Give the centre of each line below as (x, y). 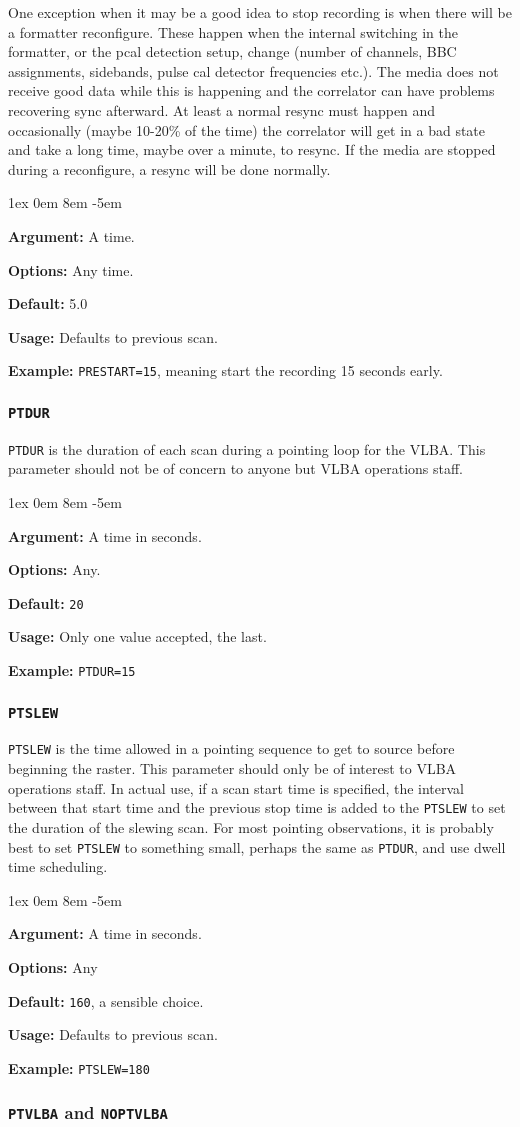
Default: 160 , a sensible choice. (106, 1000)
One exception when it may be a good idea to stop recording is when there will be (260, 12)
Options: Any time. (71, 269)
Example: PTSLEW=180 (79, 1067)
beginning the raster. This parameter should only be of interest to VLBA (232, 768)
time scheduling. (58, 866)
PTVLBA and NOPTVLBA (88, 1112)
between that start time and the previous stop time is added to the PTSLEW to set (257, 807)
